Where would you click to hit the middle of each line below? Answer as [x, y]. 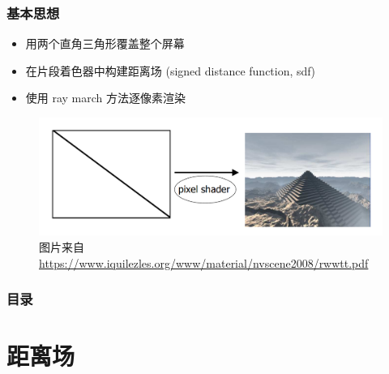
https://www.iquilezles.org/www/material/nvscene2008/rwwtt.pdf [204, 262]
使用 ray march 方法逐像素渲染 [106, 98]
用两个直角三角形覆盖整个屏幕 [105, 43]
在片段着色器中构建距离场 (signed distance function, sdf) [171, 70]
